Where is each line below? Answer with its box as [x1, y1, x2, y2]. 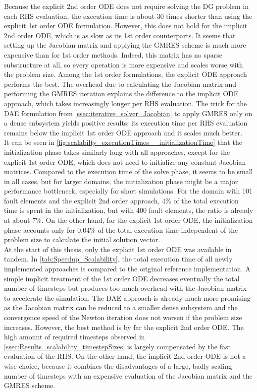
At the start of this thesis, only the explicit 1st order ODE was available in [4, 244, 232, 254]
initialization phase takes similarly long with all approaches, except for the [4, 146, 230, 157]
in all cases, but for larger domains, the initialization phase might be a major [4, 176, 238, 186]
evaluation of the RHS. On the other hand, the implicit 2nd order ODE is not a [4, 351, 246, 361]
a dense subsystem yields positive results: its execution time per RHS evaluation [4, 118, 248, 128]
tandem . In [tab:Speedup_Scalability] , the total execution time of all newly [4, 254, 233, 264]
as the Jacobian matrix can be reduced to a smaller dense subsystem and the [4, 302, 238, 313]
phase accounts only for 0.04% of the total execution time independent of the [4, 224, 238, 235]
